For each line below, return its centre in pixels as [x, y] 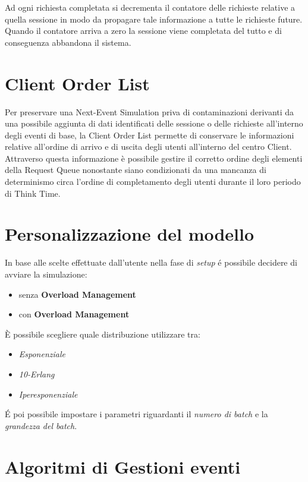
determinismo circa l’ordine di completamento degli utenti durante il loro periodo [153, 182]
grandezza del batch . [41, 425]
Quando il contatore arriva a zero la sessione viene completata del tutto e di [143, 31]
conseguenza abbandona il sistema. [68, 42]
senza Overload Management [77, 294]
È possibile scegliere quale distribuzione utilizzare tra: [103, 334]
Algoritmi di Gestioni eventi [123, 466]
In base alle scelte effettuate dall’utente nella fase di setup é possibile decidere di [151, 262]
